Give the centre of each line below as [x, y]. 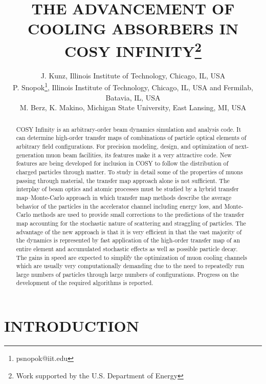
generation [30, 155]
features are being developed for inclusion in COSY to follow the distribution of [122, 163]
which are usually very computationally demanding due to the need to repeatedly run [130, 266]
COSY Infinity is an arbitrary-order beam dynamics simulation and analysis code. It [129, 129]
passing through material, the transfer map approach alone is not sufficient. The [123, 180]
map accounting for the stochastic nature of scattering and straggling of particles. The [131, 223]
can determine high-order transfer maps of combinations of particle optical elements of [131, 138]
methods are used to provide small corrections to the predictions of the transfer [139, 215]
